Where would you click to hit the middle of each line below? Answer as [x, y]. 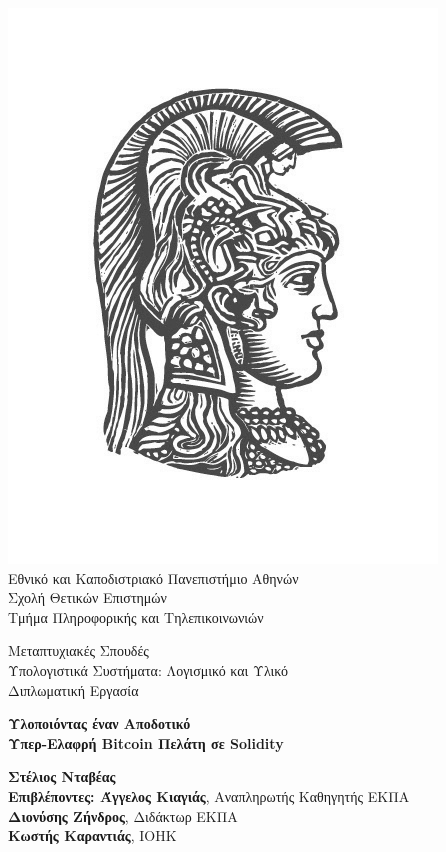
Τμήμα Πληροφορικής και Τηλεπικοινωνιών [136, 616]
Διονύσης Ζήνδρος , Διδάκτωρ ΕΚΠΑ [123, 815]
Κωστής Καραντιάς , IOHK [92, 835]
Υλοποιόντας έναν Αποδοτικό [99, 723]
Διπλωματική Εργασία [73, 689]
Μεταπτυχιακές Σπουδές [78, 650]
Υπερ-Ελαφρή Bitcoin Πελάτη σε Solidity [146, 742]
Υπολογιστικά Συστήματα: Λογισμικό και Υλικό [148, 669]
